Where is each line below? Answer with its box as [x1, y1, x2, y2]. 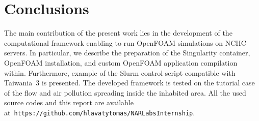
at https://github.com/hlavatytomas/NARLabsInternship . [4, 107, 195, 117]
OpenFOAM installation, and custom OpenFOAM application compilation [4, 57, 238, 68]
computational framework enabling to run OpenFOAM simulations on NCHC [4, 37, 246, 48]
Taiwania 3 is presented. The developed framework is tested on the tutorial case [4, 77, 255, 88]
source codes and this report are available [4, 97, 134, 108]
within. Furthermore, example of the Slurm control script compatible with [4, 67, 236, 78]
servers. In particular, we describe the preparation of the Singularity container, [4, 47, 250, 58]
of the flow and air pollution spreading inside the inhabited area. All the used [4, 87, 246, 98]
